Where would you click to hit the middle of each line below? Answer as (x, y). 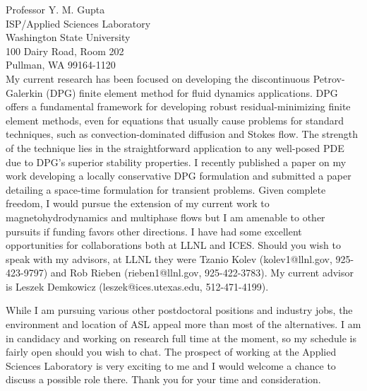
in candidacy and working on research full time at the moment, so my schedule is (181, 338)
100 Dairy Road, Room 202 (65, 51)
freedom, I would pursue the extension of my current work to (138, 203)
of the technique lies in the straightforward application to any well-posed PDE (175, 147)
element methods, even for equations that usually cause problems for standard (175, 120)
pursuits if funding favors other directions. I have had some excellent (154, 231)
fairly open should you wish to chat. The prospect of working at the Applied (171, 352)
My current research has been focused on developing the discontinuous (158, 78)
